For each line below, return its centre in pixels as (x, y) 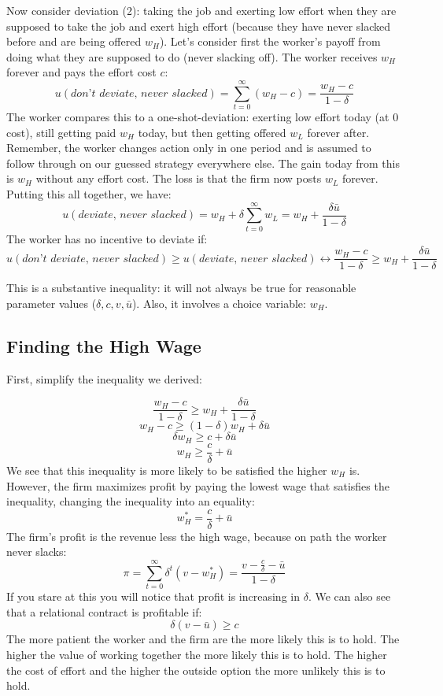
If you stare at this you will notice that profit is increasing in (153, 596)
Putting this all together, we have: (89, 194)
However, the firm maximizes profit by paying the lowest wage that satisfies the (198, 485)
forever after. (338, 132)
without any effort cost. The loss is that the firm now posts (179, 178)
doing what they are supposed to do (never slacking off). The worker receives (192, 56)
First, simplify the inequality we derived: (104, 378)
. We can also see (349, 596)
